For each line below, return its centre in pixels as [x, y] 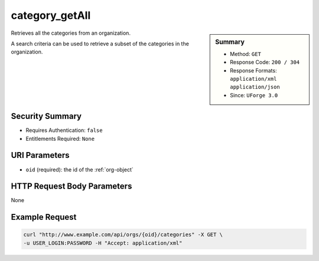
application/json [255, 87]
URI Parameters [40, 155]
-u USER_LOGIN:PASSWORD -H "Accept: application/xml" [103, 243]
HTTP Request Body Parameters [71, 186]
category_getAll [51, 15]
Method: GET [245, 54]
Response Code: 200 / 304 [265, 62]
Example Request [44, 217]
